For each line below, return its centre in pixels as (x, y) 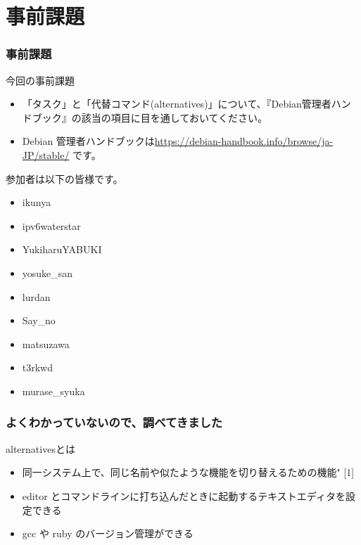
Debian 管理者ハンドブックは (88, 141)
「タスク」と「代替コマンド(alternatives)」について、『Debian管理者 (177, 104)
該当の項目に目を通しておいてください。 (175, 117)
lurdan (36, 296)
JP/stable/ (46, 154)
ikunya (37, 202)
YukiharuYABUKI (62, 249)
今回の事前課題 (40, 80)
